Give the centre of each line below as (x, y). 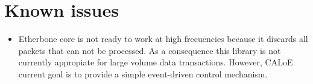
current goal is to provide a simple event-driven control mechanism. (143, 73)
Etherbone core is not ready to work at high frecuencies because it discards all (163, 39)
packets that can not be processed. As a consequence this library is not (150, 50)
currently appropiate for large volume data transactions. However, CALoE (156, 62)
